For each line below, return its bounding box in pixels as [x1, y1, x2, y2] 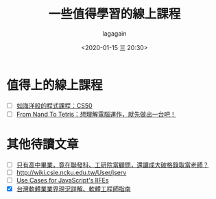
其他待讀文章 [6, 137, 80, 152]
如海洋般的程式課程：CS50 [16, 101, 93, 110]
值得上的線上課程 [6, 77, 104, 93]
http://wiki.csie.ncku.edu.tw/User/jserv [16, 168, 127, 176]
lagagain [102, 29, 127, 38]
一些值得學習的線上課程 [48, 6, 181, 22]
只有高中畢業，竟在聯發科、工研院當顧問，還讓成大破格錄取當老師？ [16, 161, 209, 169]
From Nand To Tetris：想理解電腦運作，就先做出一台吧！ [16, 110, 176, 118]
